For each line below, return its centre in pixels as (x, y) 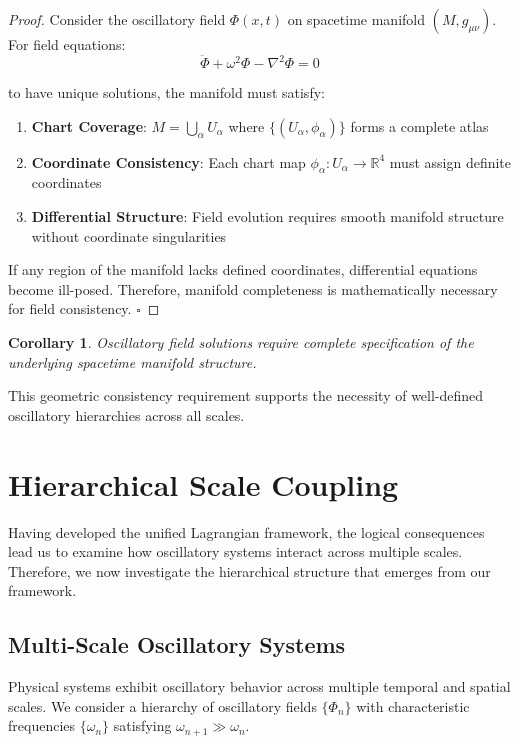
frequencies (42, 725)
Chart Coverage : (89, 125)
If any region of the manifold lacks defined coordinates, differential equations (243, 269)
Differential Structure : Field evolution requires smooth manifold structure (267, 216)
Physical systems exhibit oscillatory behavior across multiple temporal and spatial (259, 686)
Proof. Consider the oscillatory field (117, 19)
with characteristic (413, 705)
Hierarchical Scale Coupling (203, 483)
